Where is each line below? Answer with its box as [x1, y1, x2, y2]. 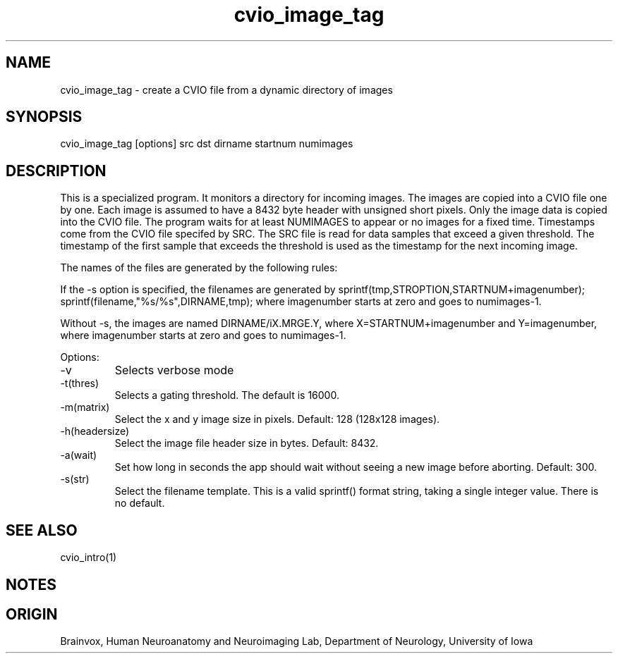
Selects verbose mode [114, 363, 234, 378]
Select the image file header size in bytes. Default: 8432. [114, 437, 379, 450]
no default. [114, 497, 165, 510]
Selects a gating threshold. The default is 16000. [114, 389, 339, 402]
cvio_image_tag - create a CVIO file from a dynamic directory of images [60, 83, 393, 96]
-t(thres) [60, 377, 99, 390]
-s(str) [60, 473, 90, 486]
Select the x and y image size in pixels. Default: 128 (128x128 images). [114, 413, 440, 426]
